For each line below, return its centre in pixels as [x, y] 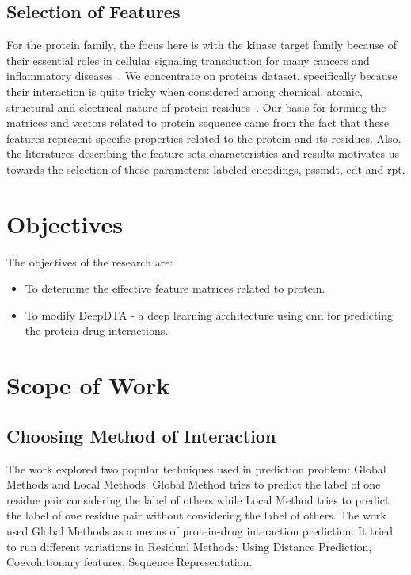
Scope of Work [88, 385]
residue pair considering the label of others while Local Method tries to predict [198, 499]
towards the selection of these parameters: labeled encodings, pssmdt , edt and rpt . [206, 169]
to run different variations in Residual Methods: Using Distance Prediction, [189, 546]
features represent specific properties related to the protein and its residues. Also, [204, 138]
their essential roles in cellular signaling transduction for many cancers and [188, 60]
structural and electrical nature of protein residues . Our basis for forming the [196, 107]
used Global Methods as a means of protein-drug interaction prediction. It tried [200, 531]
